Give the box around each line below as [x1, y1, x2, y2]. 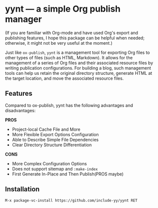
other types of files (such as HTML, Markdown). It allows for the [5, 54, 133, 60]
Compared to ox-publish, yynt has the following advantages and [5, 102, 133, 108]
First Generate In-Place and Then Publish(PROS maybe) [12, 171, 124, 177]
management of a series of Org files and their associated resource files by [5, 60, 154, 66]
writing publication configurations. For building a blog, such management [5, 65, 151, 71]
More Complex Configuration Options [12, 160, 87, 166]
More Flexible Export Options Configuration [12, 131, 99, 137]
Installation [5, 185, 40, 193]
